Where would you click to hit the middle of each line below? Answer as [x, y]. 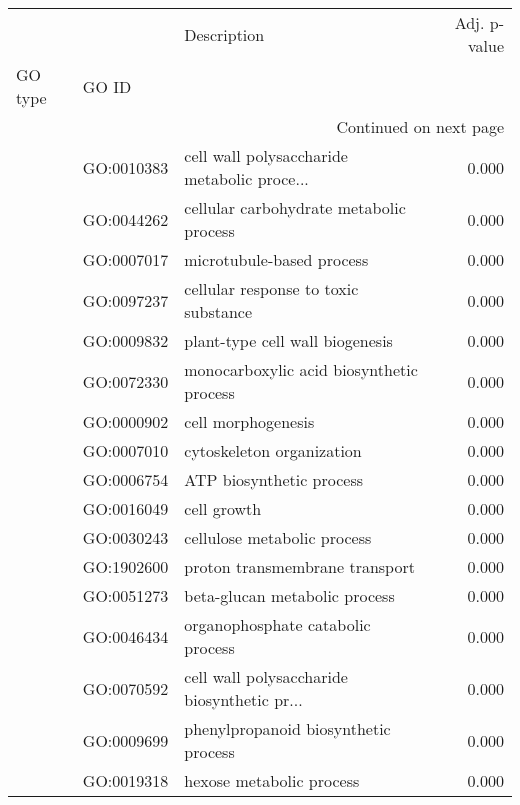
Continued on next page [420, 126]
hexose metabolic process [272, 780]
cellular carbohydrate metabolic [295, 207]
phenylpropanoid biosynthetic [287, 728]
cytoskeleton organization [273, 450]
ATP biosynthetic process [274, 479]
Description [224, 34]
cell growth [223, 508]
